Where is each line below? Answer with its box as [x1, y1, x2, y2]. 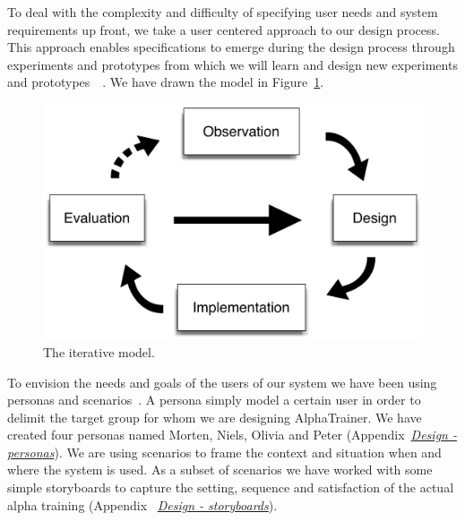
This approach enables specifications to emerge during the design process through [7, 38, 455, 56]
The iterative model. [43, 342, 155, 361]
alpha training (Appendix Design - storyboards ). [7, 495, 278, 514]
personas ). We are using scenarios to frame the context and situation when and [7, 442, 442, 461]
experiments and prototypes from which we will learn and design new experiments [7, 55, 458, 73]
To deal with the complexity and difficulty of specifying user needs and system [7, 3, 438, 21]
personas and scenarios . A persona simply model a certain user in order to [7, 390, 421, 409]
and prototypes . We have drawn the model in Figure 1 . [7, 73, 324, 91]
